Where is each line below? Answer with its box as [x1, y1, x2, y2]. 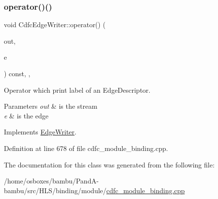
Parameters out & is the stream [4, 101, 97, 111]
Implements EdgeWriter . [4, 127, 77, 137]
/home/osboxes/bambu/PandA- [4, 176, 99, 186]
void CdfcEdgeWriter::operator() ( [4, 19, 106, 30]
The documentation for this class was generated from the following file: [4, 159, 215, 169]
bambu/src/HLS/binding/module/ [4, 185, 107, 195]
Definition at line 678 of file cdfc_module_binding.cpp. [4, 143, 168, 153]
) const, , [4, 68, 31, 78]
